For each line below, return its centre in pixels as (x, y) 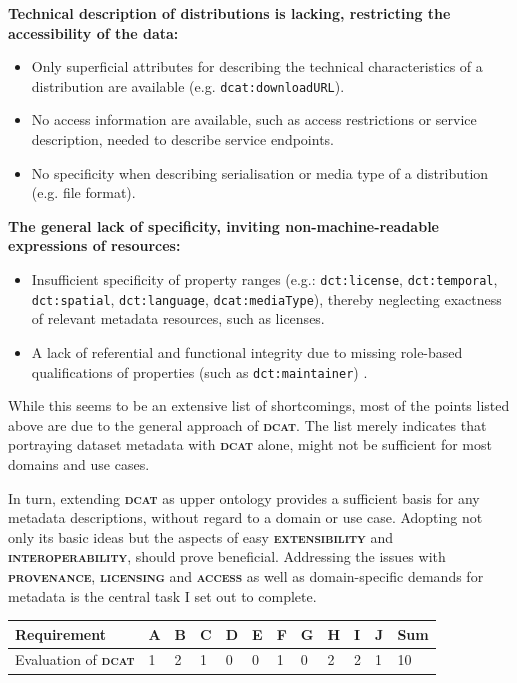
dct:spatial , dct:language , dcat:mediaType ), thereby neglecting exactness (266, 298)
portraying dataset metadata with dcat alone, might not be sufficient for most (250, 444)
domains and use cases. (79, 463)
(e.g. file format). (83, 192)
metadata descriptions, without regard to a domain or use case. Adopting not (245, 517)
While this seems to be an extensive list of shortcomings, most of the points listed (259, 405)
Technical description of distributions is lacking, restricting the (229, 13)
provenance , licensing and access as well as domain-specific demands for (246, 575)
